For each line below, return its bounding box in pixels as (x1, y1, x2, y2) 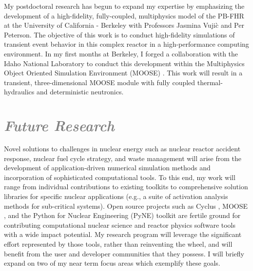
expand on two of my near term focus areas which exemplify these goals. (4, 258, 220, 268)
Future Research (4, 115, 115, 136)
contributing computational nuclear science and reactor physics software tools (4, 219, 236, 230)
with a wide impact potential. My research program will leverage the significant (4, 229, 242, 239)
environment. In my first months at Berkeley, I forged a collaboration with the (4, 48, 238, 58)
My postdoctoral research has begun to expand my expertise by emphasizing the (4, 1, 245, 11)
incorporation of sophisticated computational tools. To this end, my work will (4, 172, 235, 182)
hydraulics (4, 87, 35, 97)
